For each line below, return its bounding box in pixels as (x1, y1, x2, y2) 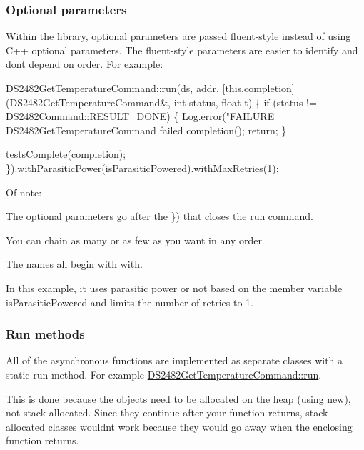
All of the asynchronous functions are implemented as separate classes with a (6, 353, 343, 368)
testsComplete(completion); (6, 146, 126, 161)
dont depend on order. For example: (6, 56, 163, 71)
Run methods (6, 325, 85, 343)
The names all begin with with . (6, 256, 143, 271)
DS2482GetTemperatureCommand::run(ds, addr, (6, 81, 219, 95)
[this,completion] (222, 81, 295, 95)
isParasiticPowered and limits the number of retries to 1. (6, 294, 253, 309)
